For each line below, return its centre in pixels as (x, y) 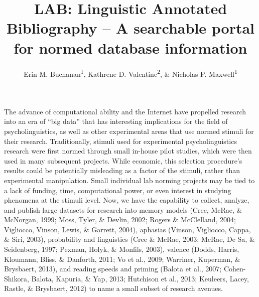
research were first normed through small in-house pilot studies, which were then (128, 151)
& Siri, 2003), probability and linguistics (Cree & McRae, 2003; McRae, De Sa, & (129, 239)
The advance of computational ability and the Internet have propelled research (125, 111)
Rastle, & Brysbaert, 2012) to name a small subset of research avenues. (113, 288)
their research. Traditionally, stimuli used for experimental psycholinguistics (120, 141)
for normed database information (131, 47)
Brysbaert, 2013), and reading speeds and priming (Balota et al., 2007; (113, 269)
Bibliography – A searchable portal (131, 28)
